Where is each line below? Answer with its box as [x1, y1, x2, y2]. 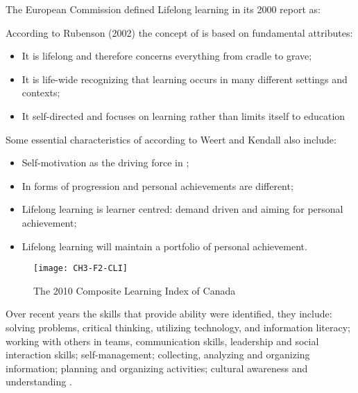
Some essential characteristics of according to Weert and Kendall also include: [6, 132, 336, 146]
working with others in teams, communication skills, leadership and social [6, 333, 319, 348]
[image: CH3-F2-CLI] [33, 263, 128, 274]
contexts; [22, 85, 60, 100]
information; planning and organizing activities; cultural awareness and [6, 360, 308, 375]
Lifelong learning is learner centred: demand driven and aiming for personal [22, 202, 343, 216]
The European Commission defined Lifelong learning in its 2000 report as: [6, 2, 321, 16]
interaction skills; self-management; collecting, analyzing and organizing [6, 347, 310, 362]
